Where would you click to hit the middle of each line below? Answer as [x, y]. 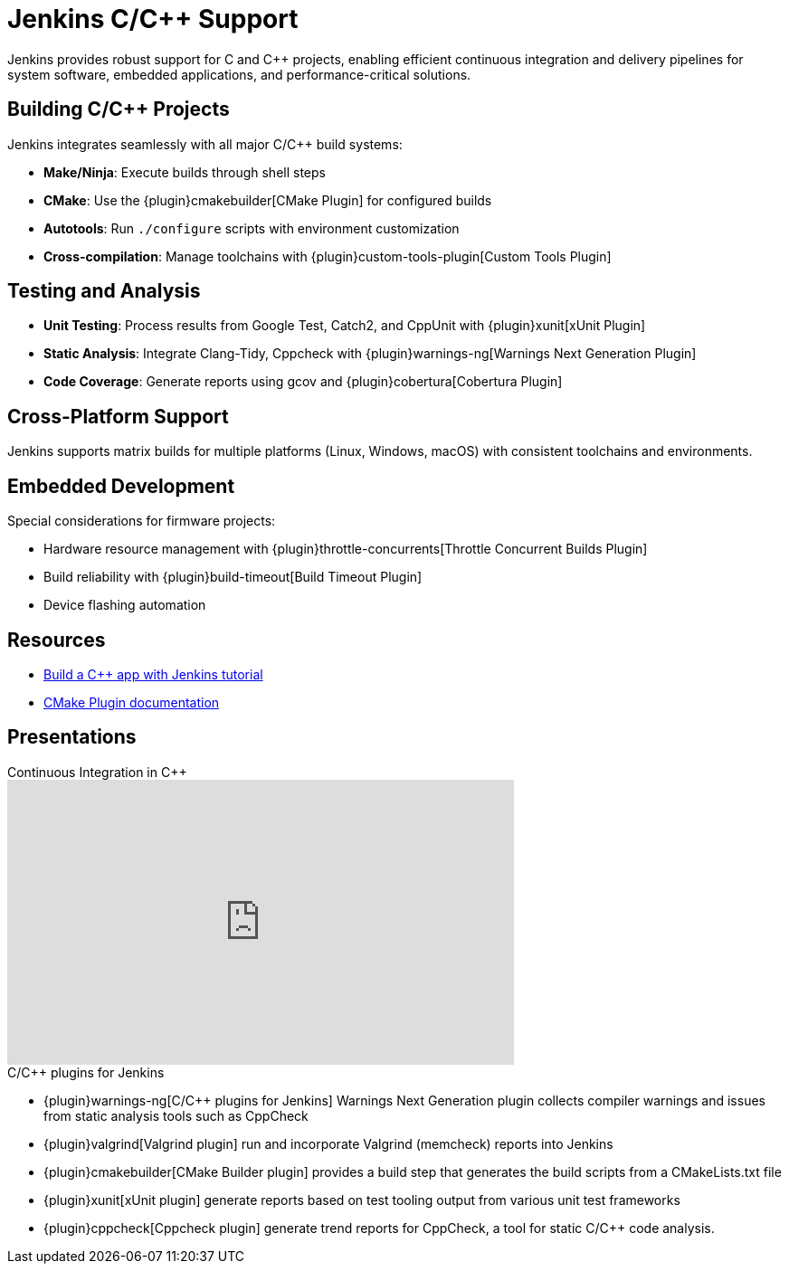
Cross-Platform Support [118, 416]
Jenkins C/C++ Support [153, 19]
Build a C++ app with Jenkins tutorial [153, 674]
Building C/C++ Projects [119, 109]
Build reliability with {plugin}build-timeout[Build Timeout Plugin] [233, 577]
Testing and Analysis [104, 291]
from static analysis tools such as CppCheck [176, 1115]
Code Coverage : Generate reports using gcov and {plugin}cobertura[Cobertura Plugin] [303, 382]
